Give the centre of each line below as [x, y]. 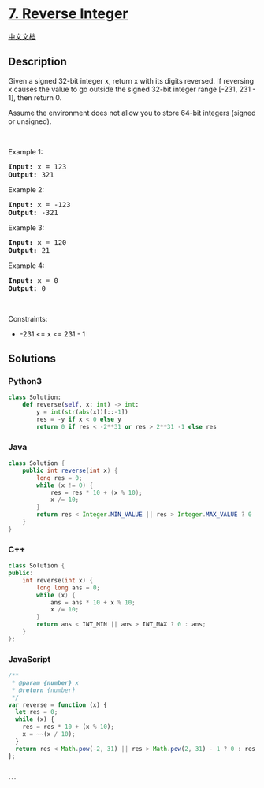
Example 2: [26, 189]
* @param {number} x [45, 682]
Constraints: [28, 318]
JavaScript [30, 659]
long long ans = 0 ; [69, 588]
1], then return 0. [35, 97]
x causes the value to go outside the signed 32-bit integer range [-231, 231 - [132, 89]
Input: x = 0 [33, 280]
